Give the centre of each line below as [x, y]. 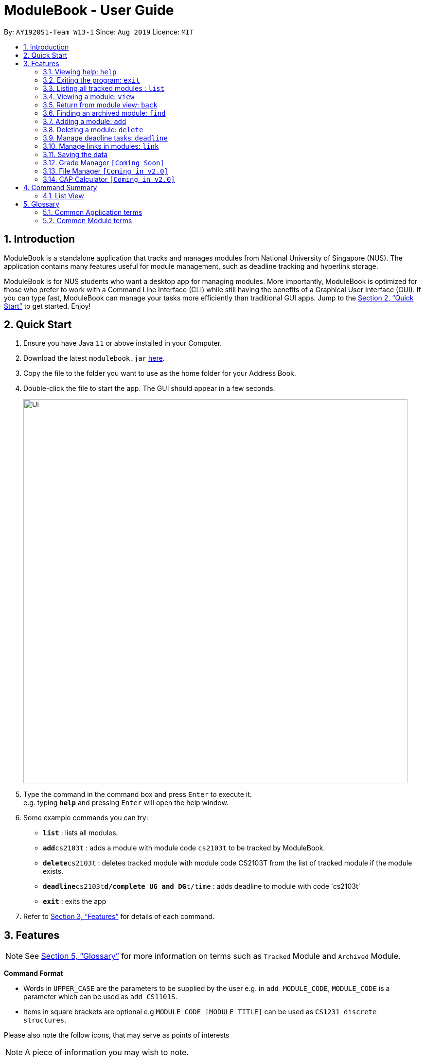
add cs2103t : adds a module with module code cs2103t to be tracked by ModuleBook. [184, 848]
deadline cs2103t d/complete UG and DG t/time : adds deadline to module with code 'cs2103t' [202, 886]
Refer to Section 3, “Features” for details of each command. [119, 917]
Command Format [34, 973]
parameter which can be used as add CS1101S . [100, 997]
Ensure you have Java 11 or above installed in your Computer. [123, 343]
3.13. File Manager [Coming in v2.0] [106, 171]
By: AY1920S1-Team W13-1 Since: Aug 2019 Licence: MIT [99, 32]
